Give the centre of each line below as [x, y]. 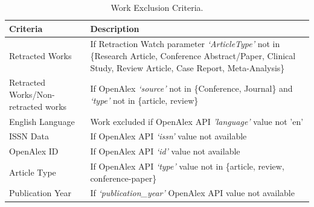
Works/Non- [32, 94]
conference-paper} [123, 178]
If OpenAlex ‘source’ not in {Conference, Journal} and [191, 88]
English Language [42, 121]
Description [115, 28]
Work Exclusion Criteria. [157, 7]
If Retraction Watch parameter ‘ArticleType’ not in [185, 44]
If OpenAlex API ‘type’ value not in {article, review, [187, 166]
